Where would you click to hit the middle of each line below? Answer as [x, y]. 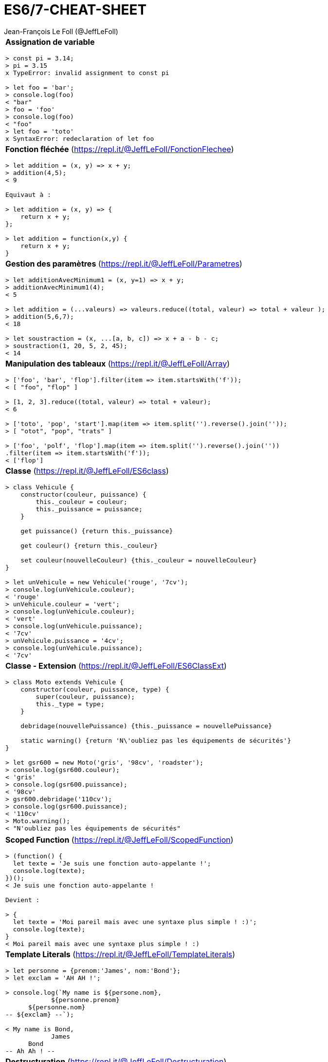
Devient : [23, 900]
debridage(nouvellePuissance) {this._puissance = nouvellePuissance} [146, 726]
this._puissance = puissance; [89, 509]
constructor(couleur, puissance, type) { [95, 689]
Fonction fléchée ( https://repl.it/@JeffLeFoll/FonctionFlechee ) [120, 149]
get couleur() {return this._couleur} [89, 545]
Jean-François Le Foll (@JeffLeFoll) [61, 31]
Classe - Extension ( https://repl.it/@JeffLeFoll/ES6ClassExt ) [116, 666]
